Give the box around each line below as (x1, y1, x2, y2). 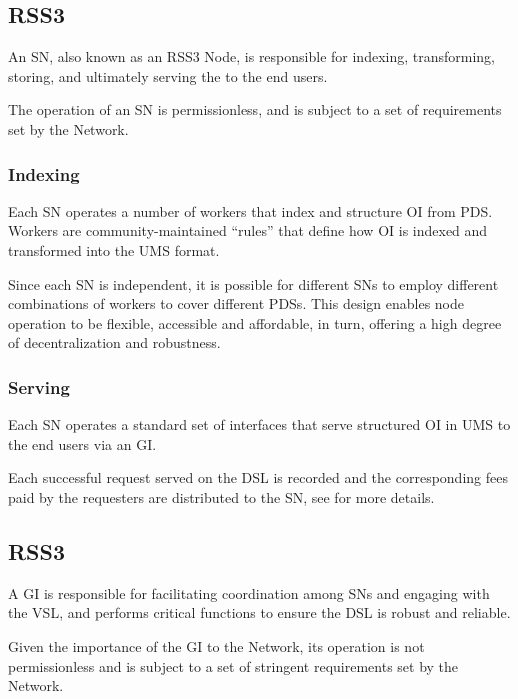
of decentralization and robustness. (8, 332, 221, 353)
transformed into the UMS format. (8, 239, 220, 260)
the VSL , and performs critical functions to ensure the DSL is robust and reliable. (8, 602, 511, 623)
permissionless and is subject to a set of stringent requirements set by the (8, 655, 459, 676)
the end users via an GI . (8, 433, 157, 454)
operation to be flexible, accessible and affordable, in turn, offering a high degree (8, 312, 502, 333)
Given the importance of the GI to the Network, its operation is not (8, 635, 425, 656)
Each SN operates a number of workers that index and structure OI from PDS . (8, 200, 493, 221)
